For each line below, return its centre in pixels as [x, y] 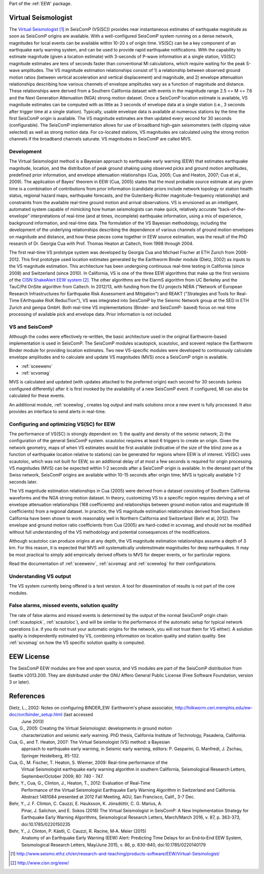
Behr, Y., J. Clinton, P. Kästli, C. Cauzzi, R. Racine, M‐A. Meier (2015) [78, 831]
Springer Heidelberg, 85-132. [51, 756]
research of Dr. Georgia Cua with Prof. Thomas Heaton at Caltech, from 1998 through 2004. [101, 243]
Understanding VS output [40, 576]
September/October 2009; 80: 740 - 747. [62, 776]
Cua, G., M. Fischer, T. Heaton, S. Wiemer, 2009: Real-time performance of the [88, 763]
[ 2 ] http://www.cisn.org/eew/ [40, 863]
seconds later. [23, 482]
